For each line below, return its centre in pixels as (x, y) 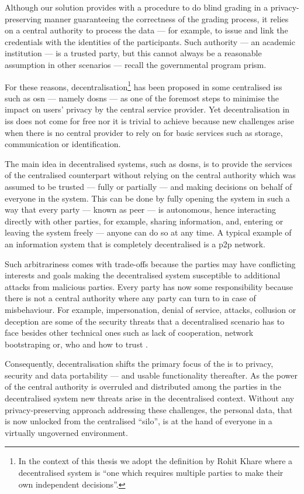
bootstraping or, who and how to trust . (76, 344)
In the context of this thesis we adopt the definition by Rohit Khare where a (156, 461)
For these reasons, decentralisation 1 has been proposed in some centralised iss (144, 86)
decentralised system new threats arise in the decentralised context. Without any (150, 398)
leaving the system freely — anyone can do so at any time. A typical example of (148, 232)
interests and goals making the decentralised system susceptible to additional (143, 275)
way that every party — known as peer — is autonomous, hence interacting (140, 209)
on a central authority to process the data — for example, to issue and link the (146, 30)
